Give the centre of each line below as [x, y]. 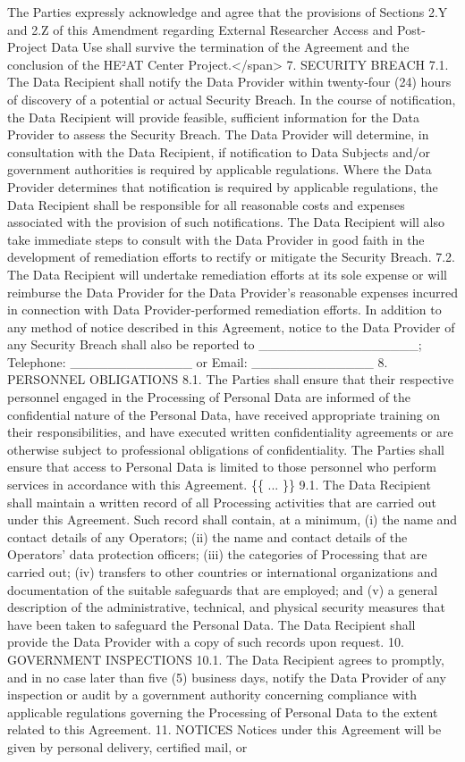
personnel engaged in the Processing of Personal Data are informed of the [209, 397]
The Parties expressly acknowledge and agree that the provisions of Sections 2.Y [228, 12]
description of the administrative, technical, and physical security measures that [226, 607]
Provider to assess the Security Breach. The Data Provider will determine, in [218, 134]
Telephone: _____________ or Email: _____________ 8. [198, 361]
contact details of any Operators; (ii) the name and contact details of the [207, 536]
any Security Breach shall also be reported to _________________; [215, 344]
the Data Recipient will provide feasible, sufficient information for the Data [213, 117]
